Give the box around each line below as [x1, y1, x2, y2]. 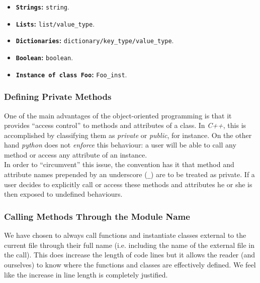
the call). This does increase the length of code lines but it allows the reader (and [4, 249, 255, 260]
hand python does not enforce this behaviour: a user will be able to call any [4, 139, 236, 150]
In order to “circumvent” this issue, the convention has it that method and [4, 159, 234, 170]
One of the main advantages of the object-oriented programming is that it [4, 110, 232, 120]
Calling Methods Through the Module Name [4, 210, 190, 222]
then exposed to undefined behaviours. [4, 189, 123, 199]
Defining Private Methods [4, 90, 112, 103]
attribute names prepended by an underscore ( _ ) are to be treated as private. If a [4, 169, 255, 180]
